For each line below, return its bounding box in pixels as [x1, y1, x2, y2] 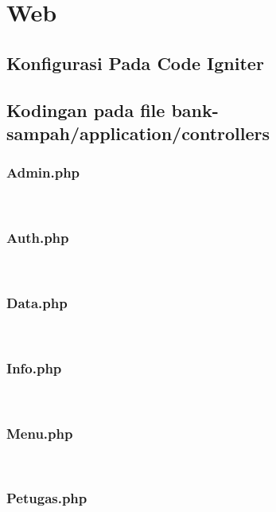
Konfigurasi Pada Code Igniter [6, 50, 264, 75]
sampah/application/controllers [6, 120, 270, 145]
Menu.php [6, 423, 73, 443]
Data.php [6, 292, 68, 312]
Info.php [6, 358, 62, 377]
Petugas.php [6, 488, 87, 508]
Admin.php [6, 162, 80, 182]
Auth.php [6, 228, 69, 248]
